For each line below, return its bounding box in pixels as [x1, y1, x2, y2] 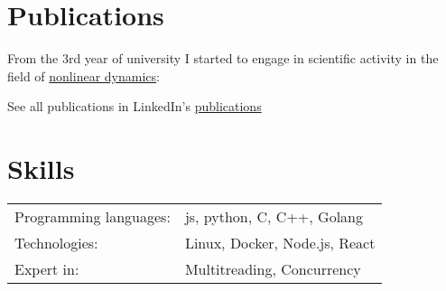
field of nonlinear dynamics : [7, 66, 160, 85]
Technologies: [14, 232, 98, 254]
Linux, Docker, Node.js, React [184, 232, 376, 254]
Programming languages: [14, 206, 171, 228]
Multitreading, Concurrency [184, 258, 361, 280]
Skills [7, 150, 75, 187]
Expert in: [14, 258, 79, 280]
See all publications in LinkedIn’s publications [7, 97, 262, 116]
